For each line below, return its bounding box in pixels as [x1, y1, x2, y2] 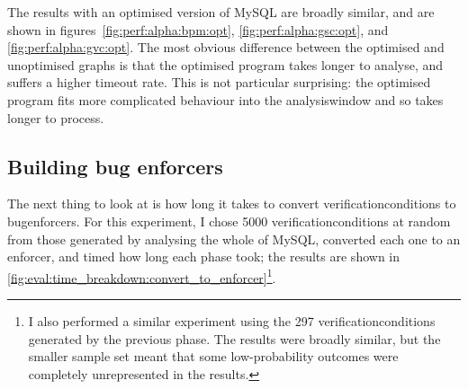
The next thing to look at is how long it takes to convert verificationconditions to [7, 194, 456, 213]
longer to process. [7, 108, 104, 127]
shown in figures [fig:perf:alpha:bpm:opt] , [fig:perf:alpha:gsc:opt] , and [7, 20, 389, 39]
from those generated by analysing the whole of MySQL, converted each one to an [7, 229, 461, 248]
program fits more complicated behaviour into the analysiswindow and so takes [7, 90, 444, 109]
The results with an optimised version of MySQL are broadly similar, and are [7, 3, 435, 21]
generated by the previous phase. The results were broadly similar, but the [28, 329, 441, 348]
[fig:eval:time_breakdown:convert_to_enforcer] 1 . [7, 265, 276, 287]
